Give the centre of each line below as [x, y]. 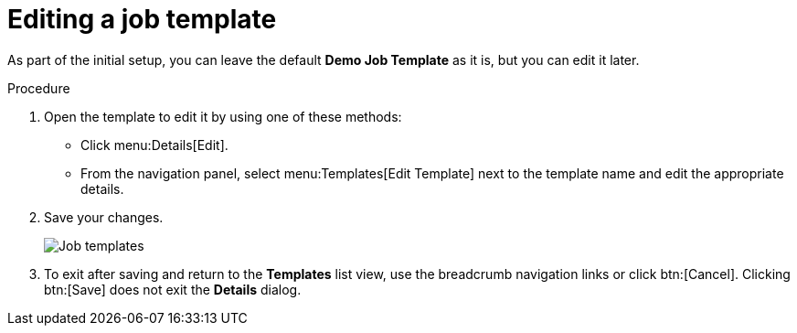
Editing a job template [142, 19]
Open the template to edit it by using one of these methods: [223, 116]
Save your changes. [104, 217]
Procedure [39, 88]
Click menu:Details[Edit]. [154, 145]
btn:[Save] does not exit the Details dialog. [173, 289]
